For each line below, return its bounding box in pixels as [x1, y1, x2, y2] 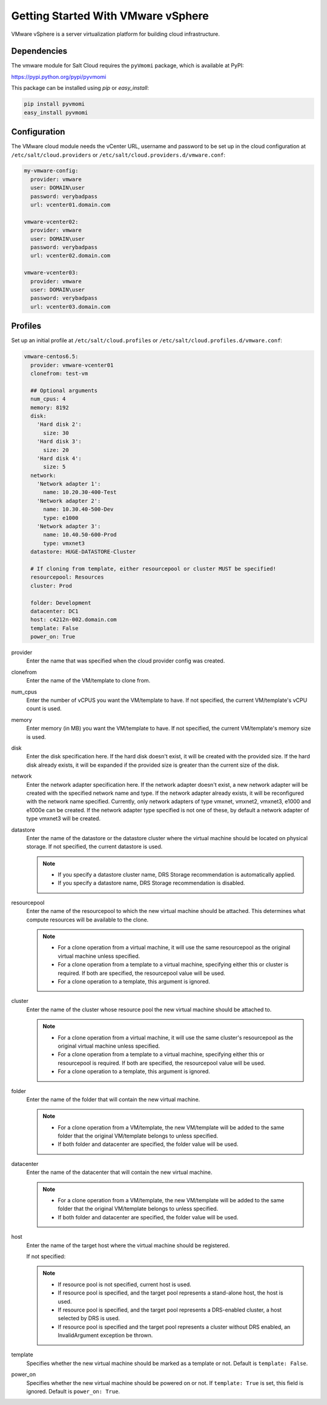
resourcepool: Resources [30, 574, 104, 581]
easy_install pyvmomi [24, 109, 88, 116]
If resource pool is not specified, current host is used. [58, 1281, 192, 1288]
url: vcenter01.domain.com [30, 201, 111, 209]
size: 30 [43, 430, 69, 436]
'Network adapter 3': [36, 523, 101, 530]
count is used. [26, 705, 62, 712]
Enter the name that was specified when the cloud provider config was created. [26, 657, 225, 664]
